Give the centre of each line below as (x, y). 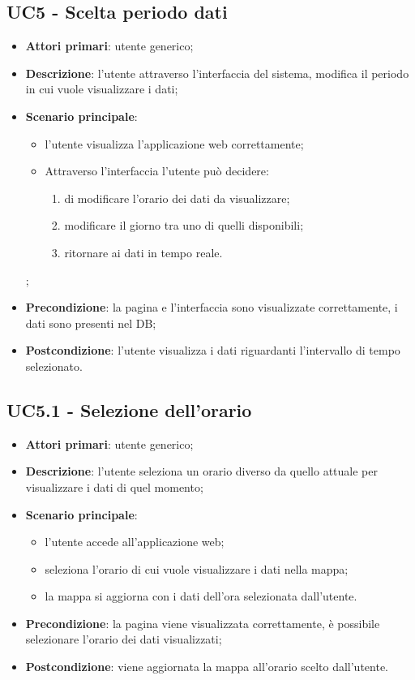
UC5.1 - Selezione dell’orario (129, 409)
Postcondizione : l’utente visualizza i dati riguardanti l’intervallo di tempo (213, 350)
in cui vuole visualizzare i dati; (102, 89)
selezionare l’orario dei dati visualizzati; (124, 639)
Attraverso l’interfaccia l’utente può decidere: (157, 171)
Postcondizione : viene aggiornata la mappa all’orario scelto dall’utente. (207, 667)
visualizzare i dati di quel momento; (114, 486)
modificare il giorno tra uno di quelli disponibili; (184, 225)
